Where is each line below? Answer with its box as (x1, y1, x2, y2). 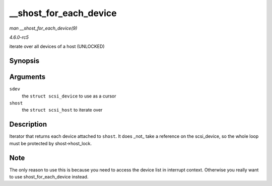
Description (9, 120, 47, 129)
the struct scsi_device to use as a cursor (22, 93, 116, 99)
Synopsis (9, 57, 40, 65)
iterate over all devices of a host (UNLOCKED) (9, 43, 105, 50)
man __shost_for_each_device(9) (9, 25, 78, 31)
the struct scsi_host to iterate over (22, 107, 103, 113)
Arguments (9, 73, 46, 81)
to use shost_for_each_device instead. (9, 174, 89, 180)
